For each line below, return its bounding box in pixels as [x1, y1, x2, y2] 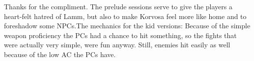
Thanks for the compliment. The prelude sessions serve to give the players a [4, 1, 232, 11]
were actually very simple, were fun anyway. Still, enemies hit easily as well [4, 40, 230, 50]
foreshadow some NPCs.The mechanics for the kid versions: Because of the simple [4, 20, 251, 31]
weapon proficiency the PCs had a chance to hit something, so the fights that [4, 30, 237, 40]
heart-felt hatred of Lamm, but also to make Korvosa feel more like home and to [4, 11, 247, 21]
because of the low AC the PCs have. [4, 49, 116, 59]
